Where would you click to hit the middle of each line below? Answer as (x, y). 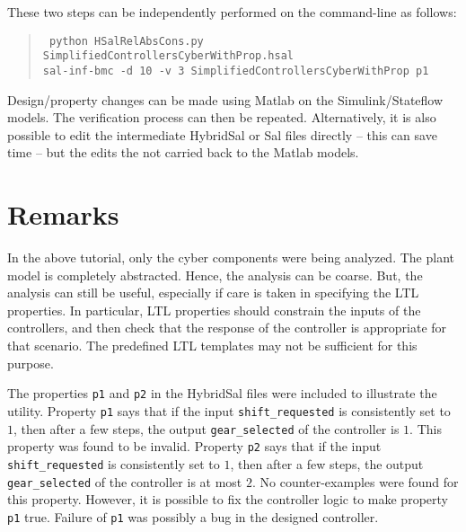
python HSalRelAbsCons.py (126, 41)
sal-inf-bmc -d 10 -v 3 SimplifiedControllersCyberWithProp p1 (236, 71)
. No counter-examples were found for (355, 481)
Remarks (63, 214)
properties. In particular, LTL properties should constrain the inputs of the (214, 310)
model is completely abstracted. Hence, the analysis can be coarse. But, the (215, 275)
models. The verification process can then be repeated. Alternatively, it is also (222, 117)
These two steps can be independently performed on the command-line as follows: (232, 12)
